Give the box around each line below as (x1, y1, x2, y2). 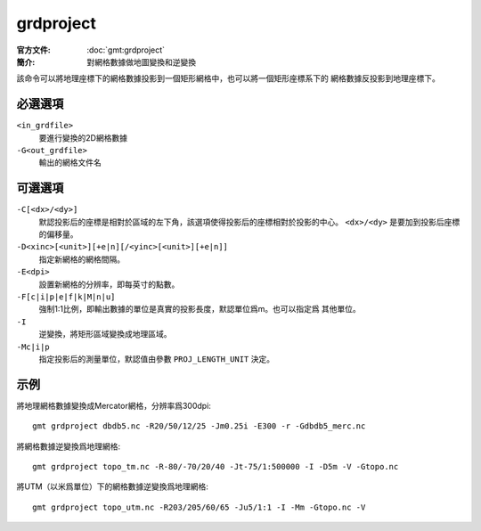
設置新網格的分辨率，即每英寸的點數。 (38, 279, 180, 290)
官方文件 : (16, 45, 51, 55)
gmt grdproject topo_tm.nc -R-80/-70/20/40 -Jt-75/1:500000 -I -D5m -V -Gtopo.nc (32, 462, 399, 472)
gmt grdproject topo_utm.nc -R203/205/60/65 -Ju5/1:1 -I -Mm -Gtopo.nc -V (32, 502, 366, 512)
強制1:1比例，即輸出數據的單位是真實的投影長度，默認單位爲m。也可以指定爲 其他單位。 (38, 304, 361, 315)
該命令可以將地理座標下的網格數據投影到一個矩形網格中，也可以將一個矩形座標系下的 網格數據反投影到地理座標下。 (16, 73, 440, 84)
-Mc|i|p (16, 341, 51, 352)
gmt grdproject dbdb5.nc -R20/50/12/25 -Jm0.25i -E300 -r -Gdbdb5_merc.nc (32, 421, 366, 431)
